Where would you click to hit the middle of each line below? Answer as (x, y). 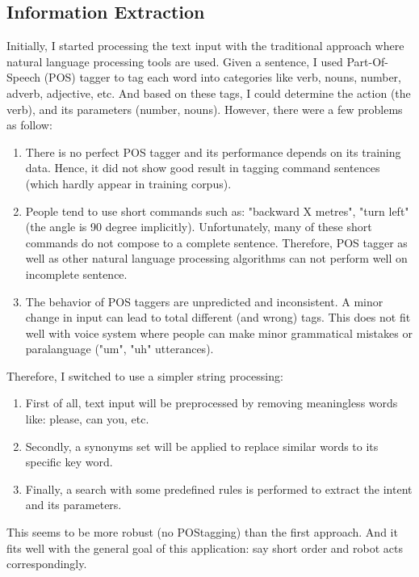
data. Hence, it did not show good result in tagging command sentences (203, 168)
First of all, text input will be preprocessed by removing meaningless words (212, 403)
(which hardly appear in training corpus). (128, 183)
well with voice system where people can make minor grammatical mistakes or (219, 333)
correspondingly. (47, 564)
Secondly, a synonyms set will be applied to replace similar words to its (202, 446)
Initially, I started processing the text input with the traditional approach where (205, 46)
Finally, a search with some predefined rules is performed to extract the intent (219, 489)
